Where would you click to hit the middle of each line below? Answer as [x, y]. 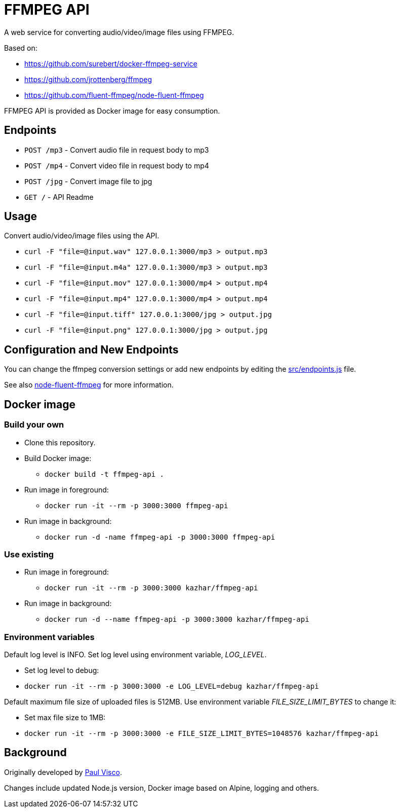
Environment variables [49, 637]
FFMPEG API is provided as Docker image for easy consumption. [112, 111]
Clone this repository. [60, 442]
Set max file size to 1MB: [65, 717]
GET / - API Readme [59, 197]
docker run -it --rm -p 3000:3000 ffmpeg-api [136, 505]
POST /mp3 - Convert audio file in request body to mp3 [117, 150]
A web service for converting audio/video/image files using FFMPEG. [119, 32]
